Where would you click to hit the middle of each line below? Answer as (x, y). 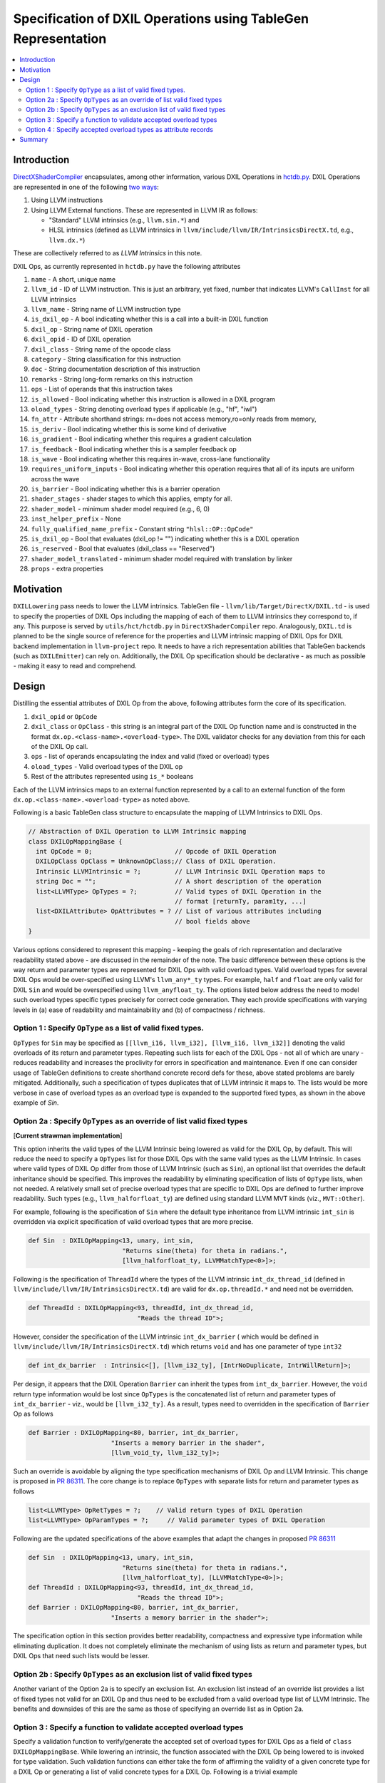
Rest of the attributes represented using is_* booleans (112, 777)
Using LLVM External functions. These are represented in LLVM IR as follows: (144, 210)
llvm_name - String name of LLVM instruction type (106, 310)
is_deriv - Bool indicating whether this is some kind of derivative (129, 429)
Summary (34, 140)
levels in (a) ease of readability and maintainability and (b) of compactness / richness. (139, 1010)
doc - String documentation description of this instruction (115, 369)
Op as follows (33, 1414)
